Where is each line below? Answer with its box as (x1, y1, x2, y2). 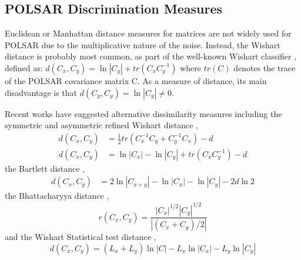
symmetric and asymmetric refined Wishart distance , (5, 119, 199, 131)
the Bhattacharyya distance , (5, 189, 109, 202)
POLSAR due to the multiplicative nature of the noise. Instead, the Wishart (5, 38, 280, 51)
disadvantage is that (5, 86, 78, 98)
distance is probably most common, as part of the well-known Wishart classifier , (5, 50, 297, 62)
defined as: (5, 61, 43, 74)
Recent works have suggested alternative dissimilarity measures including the (5, 107, 282, 119)
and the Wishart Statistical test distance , (5, 231, 156, 243)
